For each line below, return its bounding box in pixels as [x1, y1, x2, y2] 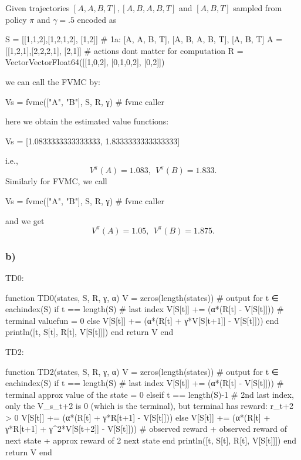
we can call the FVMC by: [5, 75, 100, 87]
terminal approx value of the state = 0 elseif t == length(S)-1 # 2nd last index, [5, 388, 294, 400]
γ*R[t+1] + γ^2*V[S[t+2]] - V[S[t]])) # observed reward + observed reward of [5, 422, 288, 435]
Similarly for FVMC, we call [5, 175, 107, 187]
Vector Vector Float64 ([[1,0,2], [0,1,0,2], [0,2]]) [5, 56, 165, 68]
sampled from [233, 2, 282, 13]
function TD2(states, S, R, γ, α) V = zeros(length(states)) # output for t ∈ [5, 365, 279, 377]
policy [5, 13, 27, 25]
